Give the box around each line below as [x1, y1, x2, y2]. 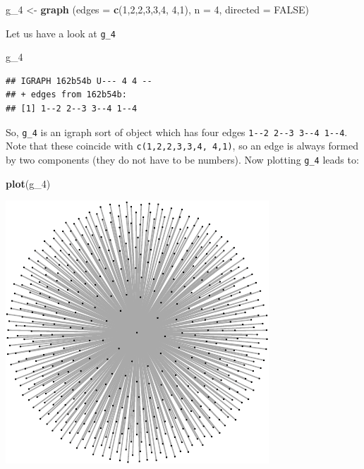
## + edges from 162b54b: [6, 90, 127, 100]
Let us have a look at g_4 [6, 25, 116, 40]
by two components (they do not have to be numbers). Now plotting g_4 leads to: [6, 152, 359, 166]
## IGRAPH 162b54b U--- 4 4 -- [6, 75, 152, 86]
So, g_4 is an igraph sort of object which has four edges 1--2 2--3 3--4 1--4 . [6, 124, 348, 139]
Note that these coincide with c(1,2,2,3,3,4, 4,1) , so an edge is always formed [6, 138, 358, 153]
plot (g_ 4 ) [6, 176, 51, 190]
